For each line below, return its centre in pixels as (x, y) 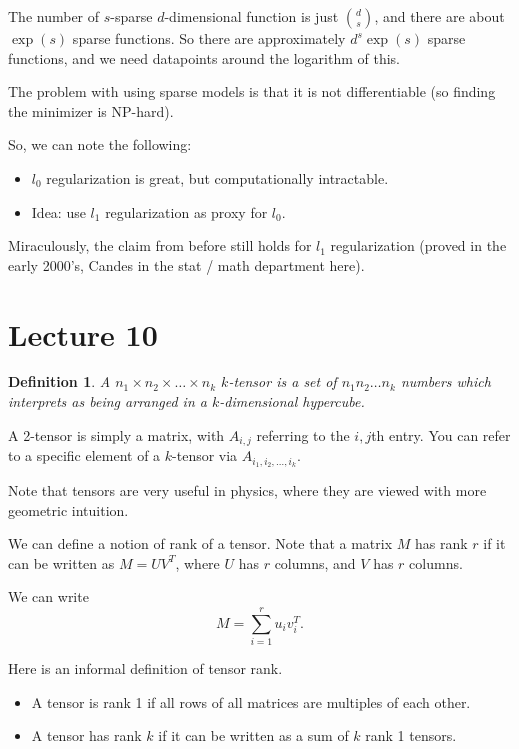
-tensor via (205, 455)
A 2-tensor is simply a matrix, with (116, 434)
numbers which (445, 381)
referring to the (303, 434)
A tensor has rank (86, 735)
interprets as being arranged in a (107, 401)
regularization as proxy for (186, 211)
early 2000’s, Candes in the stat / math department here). (186, 264)
